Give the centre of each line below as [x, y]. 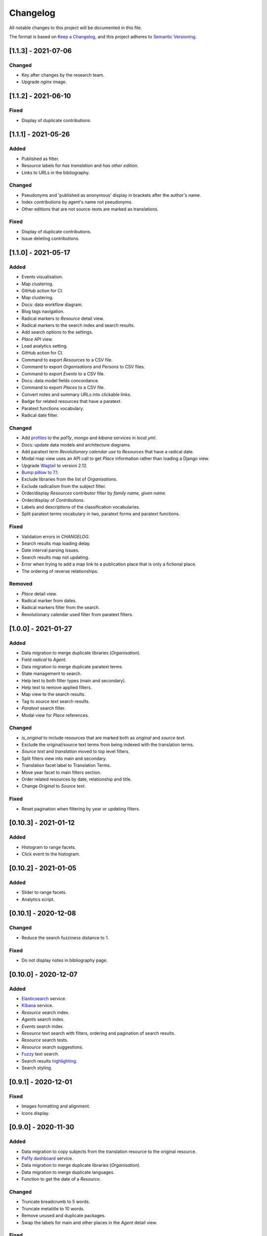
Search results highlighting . [49, 1061]
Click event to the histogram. [51, 854]
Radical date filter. [40, 415]
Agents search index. [43, 1019]
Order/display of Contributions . [53, 500]
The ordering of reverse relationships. [60, 571]
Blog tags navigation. [43, 311]
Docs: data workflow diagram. [52, 305]
